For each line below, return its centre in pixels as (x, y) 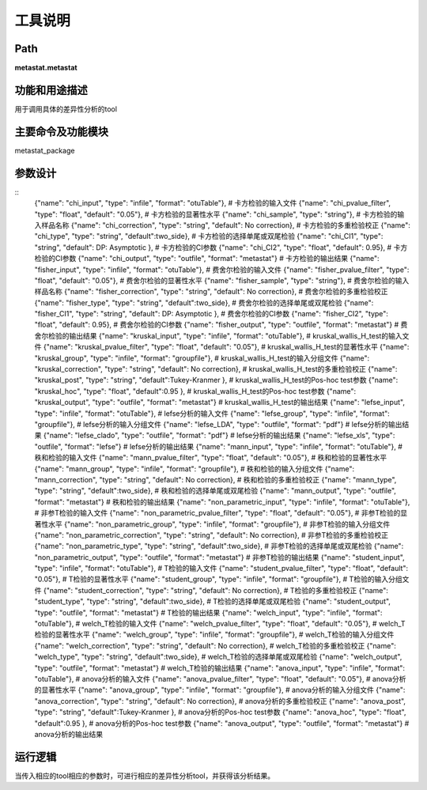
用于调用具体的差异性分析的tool (66, 109)
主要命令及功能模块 (61, 132)
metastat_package (45, 150)
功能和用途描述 (51, 90)
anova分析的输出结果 (68, 734)
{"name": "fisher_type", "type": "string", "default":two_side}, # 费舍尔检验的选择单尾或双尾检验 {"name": (204, 302)
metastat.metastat (46, 68)
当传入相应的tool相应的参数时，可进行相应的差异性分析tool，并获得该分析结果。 (145, 776)
